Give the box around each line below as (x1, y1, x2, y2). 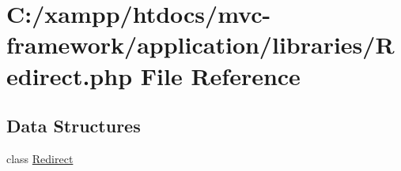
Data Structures (6, 113, 141, 138)
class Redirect (6, 150, 74, 166)
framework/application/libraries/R (6, 28, 395, 61)
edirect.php (6, 59, 133, 91)
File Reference (140, 59, 301, 91)
